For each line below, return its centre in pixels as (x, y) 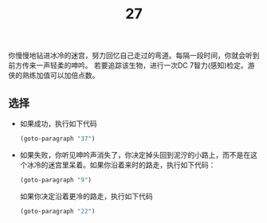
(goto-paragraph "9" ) (55, 180)
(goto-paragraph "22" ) (57, 211)
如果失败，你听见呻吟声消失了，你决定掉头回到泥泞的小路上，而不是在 (135, 155)
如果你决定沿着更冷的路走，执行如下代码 (86, 196)
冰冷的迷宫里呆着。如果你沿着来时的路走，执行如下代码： (121, 165)
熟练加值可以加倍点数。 (61, 76)
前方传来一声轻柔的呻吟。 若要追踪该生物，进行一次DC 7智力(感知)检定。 (128, 65)
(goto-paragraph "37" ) (57, 139)
